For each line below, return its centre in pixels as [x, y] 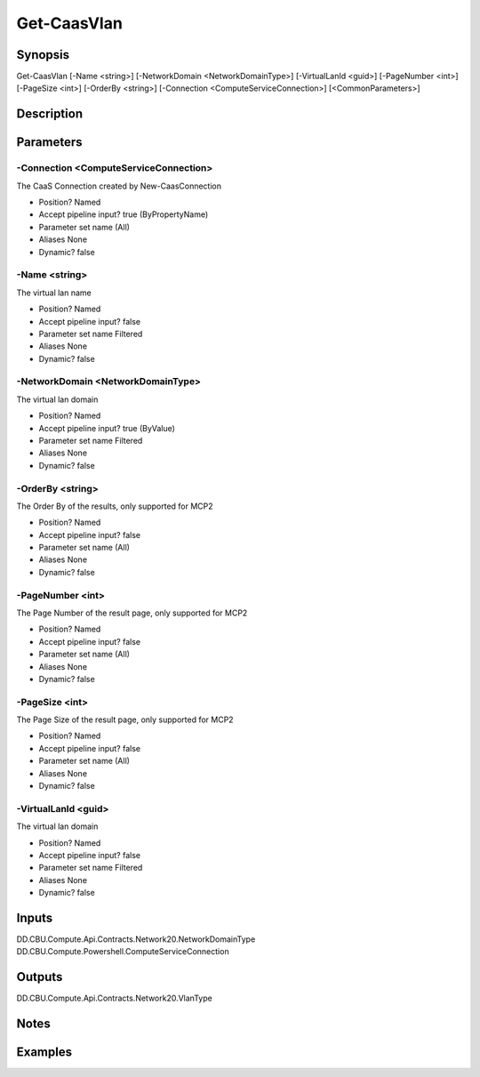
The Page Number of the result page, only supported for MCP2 [132, 613]
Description [50, 114]
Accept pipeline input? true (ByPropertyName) [124, 214]
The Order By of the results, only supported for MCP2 [115, 506]
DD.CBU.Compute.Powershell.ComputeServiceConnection [123, 952]
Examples [44, 1053]
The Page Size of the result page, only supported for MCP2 [125, 719]
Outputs [40, 977]
